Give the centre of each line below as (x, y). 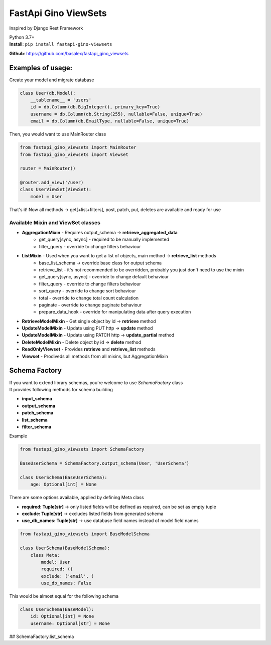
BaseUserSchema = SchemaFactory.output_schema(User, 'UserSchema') (105, 463)
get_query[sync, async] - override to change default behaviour (104, 277)
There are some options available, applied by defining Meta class (77, 498)
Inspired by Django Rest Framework (46, 28)
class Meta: (45, 555)
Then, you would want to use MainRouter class (58, 134)
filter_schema (37, 427)
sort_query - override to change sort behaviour (88, 291)
